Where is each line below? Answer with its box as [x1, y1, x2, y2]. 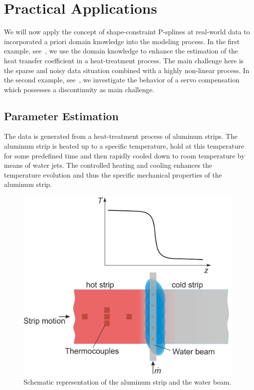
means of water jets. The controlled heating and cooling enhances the [4, 160, 212, 170]
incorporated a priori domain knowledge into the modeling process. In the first [4, 36, 240, 46]
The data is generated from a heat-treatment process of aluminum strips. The [4, 131, 238, 141]
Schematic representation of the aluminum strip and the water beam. [24, 377, 231, 387]
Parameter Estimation [4, 108, 119, 123]
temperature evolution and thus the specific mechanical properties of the [4, 169, 222, 180]
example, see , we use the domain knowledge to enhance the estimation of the [4, 46, 238, 56]
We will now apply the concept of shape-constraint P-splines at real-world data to [4, 26, 250, 37]
